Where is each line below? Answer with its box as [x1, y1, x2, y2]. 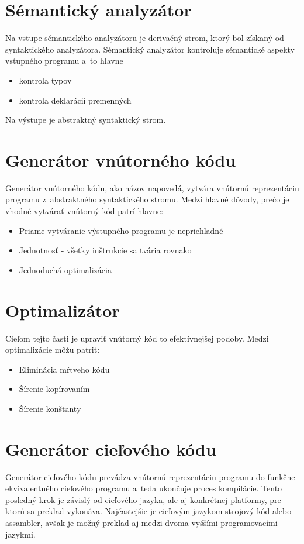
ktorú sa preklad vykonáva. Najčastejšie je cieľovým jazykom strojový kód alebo [5, 505, 292, 517]
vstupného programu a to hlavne [5, 54, 123, 67]
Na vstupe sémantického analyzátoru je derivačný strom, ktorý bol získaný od [5, 32, 284, 44]
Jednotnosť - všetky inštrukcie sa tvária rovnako [19, 244, 192, 256]
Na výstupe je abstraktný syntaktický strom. [5, 113, 166, 126]
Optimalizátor [5, 298, 120, 322]
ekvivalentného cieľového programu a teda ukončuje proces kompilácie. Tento [5, 482, 282, 494]
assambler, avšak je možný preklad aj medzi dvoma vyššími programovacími [5, 516, 278, 528]
